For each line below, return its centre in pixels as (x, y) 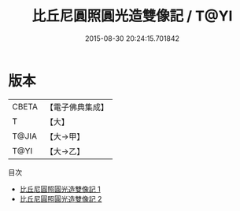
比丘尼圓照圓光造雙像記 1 (60, 189)
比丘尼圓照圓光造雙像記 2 (61, 198)
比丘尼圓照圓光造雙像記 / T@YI (132, 16)
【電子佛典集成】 (77, 107)
